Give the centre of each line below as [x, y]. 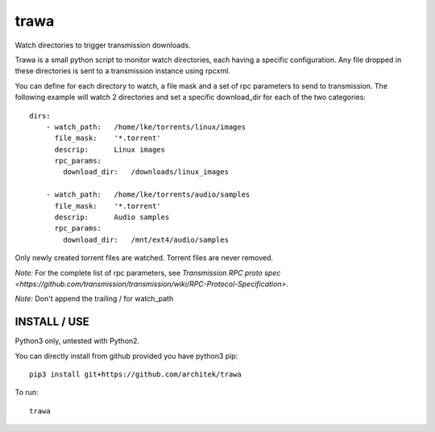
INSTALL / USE [52, 322]
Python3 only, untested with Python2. [77, 341]
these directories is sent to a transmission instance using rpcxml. [123, 71]
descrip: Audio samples [112, 217]
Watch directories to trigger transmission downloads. [103, 45]
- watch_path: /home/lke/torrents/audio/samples [148, 195]
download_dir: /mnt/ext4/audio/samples [146, 239]
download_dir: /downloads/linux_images [146, 172]
